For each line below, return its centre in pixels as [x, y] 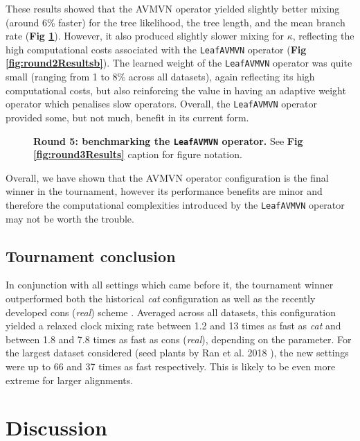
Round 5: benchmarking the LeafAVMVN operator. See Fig [168, 140]
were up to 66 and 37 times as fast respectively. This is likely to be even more [171, 366]
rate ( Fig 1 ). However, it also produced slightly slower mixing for [145, 36]
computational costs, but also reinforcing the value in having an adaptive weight [176, 90]
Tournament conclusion [91, 256]
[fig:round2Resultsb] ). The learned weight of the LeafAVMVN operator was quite [179, 63]
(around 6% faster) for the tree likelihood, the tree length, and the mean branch [175, 22]
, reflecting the [323, 36]
